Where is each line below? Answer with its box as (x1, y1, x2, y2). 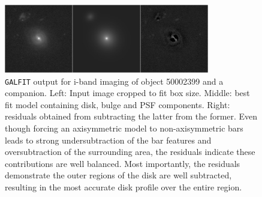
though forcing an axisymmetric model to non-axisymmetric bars (5, 121, 243, 134)
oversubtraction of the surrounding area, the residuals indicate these (5, 145, 255, 158)
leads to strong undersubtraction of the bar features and (5, 133, 212, 146)
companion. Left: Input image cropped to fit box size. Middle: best (5, 86, 250, 99)
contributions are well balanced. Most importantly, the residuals (5, 157, 240, 169)
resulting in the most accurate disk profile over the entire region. (5, 180, 242, 193)
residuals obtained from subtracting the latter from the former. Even (5, 110, 258, 123)
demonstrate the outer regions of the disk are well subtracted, (5, 169, 232, 181)
